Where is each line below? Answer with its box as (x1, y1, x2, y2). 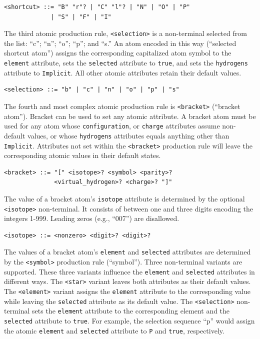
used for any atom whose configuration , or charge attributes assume (4, 120, 220, 131)
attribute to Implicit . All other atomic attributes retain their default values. (4, 67, 241, 77)
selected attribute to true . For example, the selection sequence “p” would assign (4, 315, 255, 326)
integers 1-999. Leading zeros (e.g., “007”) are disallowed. (4, 213, 179, 223)
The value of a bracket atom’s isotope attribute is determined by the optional (4, 193, 245, 203)
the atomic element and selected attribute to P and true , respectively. (4, 325, 224, 335)
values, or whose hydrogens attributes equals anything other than (27, 130, 229, 140)
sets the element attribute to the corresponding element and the (32, 305, 230, 316)
